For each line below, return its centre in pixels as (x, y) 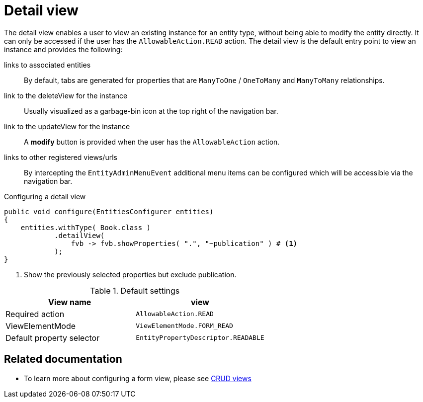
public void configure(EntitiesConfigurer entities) (109, 211)
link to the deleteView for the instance (66, 95)
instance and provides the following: (63, 49)
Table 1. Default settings (135, 290)
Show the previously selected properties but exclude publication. (130, 274)
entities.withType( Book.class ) (86, 227)
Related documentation (63, 359)
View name (70, 302)
